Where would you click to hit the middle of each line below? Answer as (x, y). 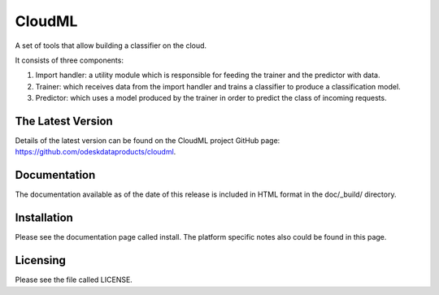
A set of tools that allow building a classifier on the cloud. (111, 46)
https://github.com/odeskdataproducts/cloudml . (96, 152)
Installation (44, 218)
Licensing (41, 260)
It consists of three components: (69, 60)
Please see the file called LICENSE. (74, 280)
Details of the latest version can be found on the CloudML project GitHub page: (148, 141)
